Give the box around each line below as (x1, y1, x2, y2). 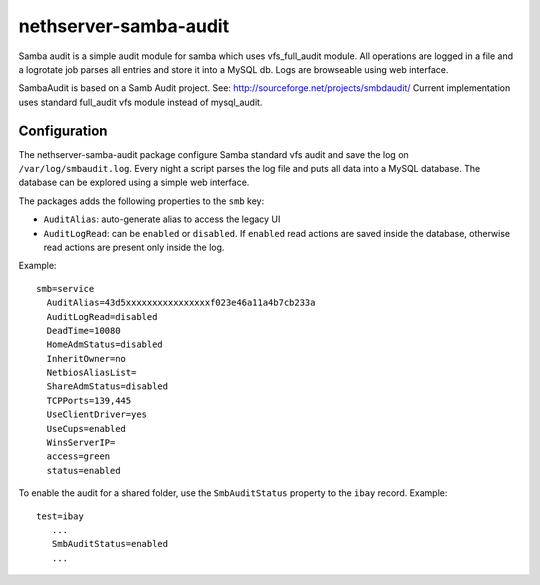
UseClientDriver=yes (46, 409, 148, 420)
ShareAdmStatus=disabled (46, 381, 169, 392)
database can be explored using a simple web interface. (18, 176, 250, 189)
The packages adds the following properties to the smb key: (18, 195, 265, 207)
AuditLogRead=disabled (46, 311, 158, 322)
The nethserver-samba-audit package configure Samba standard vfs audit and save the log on (18, 148, 409, 160)
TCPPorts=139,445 (46, 395, 132, 406)
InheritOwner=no (46, 353, 127, 364)
